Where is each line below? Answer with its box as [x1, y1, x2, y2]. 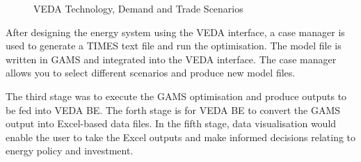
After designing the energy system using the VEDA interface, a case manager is [6, 24, 345, 39]
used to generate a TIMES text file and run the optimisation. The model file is [6, 38, 342, 53]
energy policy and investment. [6, 143, 134, 158]
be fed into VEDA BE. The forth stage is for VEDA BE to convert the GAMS [6, 102, 341, 117]
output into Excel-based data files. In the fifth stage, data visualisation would [6, 116, 337, 131]
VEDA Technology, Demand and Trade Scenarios [33, 1, 243, 15]
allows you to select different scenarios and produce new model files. [6, 65, 296, 80]
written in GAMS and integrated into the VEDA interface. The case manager [6, 51, 337, 66]
